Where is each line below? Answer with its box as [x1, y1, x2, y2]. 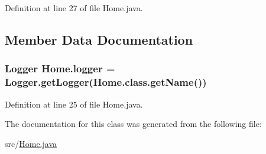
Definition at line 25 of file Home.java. [5, 98, 143, 110]
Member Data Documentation [5, 30, 193, 48]
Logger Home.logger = [5, 61, 115, 76]
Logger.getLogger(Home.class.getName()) [5, 75, 207, 89]
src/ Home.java [5, 137, 57, 149]
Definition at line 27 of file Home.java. [5, 2, 143, 14]
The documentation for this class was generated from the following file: [5, 118, 262, 130]
